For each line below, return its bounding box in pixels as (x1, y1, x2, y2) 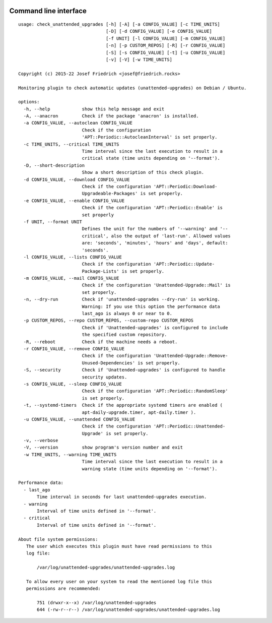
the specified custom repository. (82, 332, 167, 338)
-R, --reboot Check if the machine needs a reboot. (23, 339, 178, 345)
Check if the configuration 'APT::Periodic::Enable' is (82, 205, 223, 211)
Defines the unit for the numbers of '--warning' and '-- (82, 226, 228, 232)
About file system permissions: (18, 536, 98, 542)
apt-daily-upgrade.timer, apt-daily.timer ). (82, 409, 196, 415)
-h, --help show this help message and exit (23, 106, 165, 112)
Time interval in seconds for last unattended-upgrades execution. (37, 494, 207, 500)
